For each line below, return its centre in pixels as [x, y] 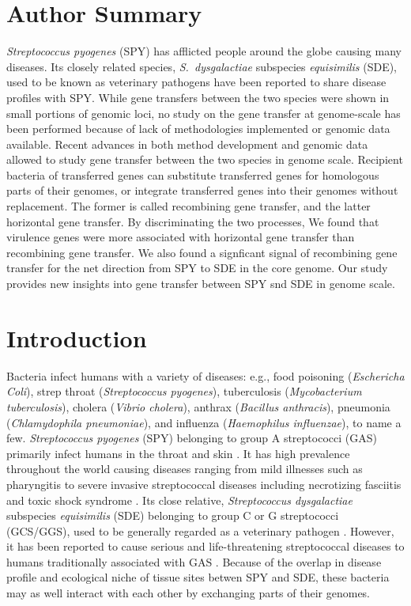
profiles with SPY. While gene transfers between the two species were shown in [198, 97]
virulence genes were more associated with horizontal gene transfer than [181, 237]
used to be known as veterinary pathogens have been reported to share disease [196, 82]
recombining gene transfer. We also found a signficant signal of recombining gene [202, 252]
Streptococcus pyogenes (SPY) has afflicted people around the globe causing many [204, 51]
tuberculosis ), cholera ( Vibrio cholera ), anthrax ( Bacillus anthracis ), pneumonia [198, 406]
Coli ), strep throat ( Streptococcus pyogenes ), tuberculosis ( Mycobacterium [184, 391]
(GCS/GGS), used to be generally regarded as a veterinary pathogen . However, [200, 530]
